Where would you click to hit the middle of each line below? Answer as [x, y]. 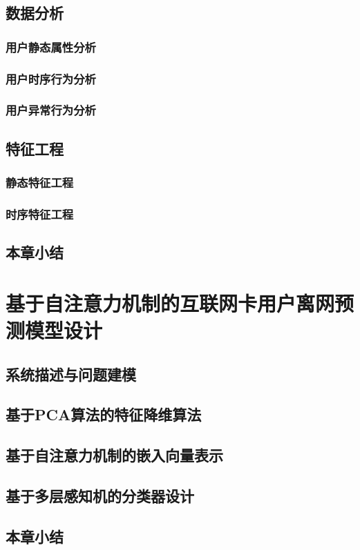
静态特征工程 [40, 183]
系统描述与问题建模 [71, 374]
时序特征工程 [40, 214]
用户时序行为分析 [51, 78]
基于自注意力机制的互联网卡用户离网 [170, 303]
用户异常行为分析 [51, 110]
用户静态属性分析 [51, 47]
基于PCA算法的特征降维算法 [104, 414]
